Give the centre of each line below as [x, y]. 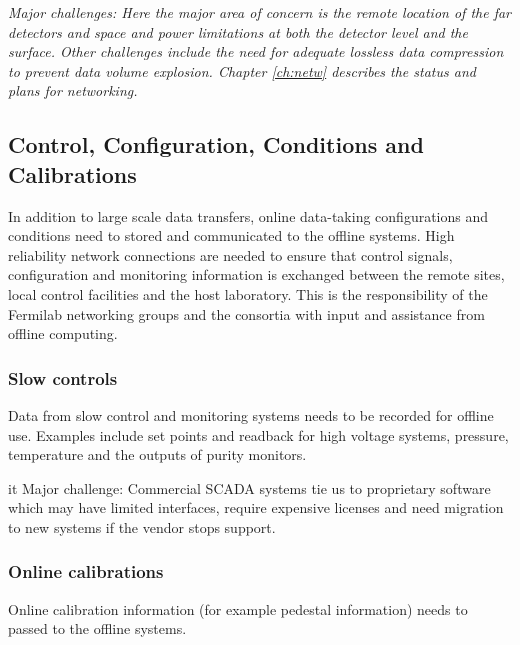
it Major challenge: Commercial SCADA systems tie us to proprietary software [249, 487]
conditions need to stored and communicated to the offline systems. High [231, 235]
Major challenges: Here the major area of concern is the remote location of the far [260, 12]
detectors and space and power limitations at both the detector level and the [238, 31]
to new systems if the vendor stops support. [142, 526]
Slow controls [63, 377]
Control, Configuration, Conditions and [216, 144]
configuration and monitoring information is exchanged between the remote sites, [256, 274]
